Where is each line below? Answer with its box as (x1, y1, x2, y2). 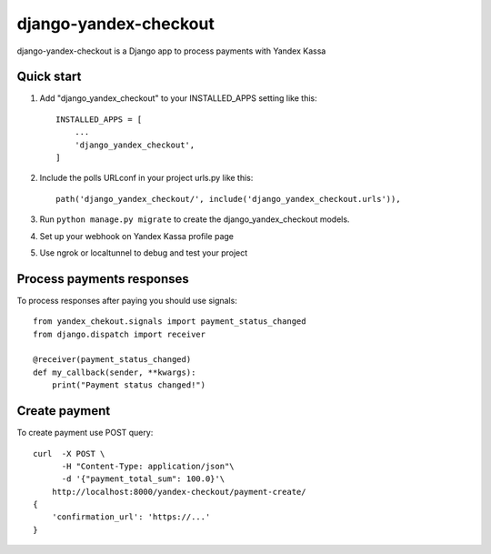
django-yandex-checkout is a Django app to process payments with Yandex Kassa (16, 45, 326, 56)
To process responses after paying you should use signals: (16, 295, 238, 306)
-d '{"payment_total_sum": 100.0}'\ (61, 474, 225, 484)
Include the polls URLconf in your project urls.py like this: (39, 173, 254, 184)
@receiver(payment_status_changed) (33, 355, 192, 365)
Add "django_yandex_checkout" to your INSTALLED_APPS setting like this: (39, 93, 317, 104)
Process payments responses (16, 271, 190, 287)
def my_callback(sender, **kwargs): (33, 367, 196, 378)
